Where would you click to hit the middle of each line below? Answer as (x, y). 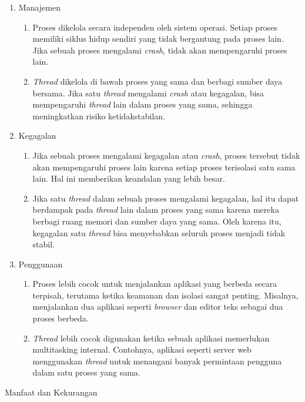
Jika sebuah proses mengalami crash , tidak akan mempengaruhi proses (160, 50)
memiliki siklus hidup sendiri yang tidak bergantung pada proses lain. (158, 38)
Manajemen (39, 7)
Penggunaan (41, 264)
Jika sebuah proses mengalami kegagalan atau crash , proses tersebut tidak (166, 155)
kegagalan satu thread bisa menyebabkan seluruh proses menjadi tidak (159, 232)
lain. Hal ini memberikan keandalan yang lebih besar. (129, 178)
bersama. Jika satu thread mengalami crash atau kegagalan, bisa (148, 93)
